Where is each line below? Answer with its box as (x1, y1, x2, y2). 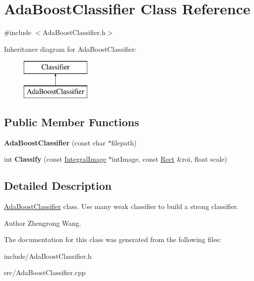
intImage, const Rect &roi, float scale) (111, 154, 227, 164)
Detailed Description (4, 178, 112, 193)
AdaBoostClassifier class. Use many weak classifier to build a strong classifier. (4, 201, 239, 211)
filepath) (111, 137, 137, 147)
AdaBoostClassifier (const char (4, 137, 106, 147)
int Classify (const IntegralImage (4, 154, 107, 164)
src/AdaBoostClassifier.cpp (4, 267, 86, 278)
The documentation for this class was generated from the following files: (4, 234, 221, 245)
